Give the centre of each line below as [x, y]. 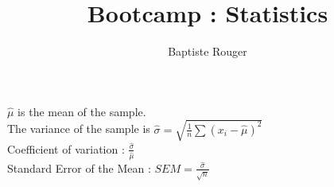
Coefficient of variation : [66, 148]
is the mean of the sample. [82, 111]
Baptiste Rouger [208, 51]
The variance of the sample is [79, 129]
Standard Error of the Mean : [79, 168]
